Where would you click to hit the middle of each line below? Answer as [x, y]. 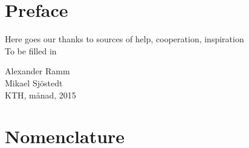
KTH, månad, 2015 [40, 95]
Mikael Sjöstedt [34, 82]
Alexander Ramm [37, 71]
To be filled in [31, 50]
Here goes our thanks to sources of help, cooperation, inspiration [124, 39]
